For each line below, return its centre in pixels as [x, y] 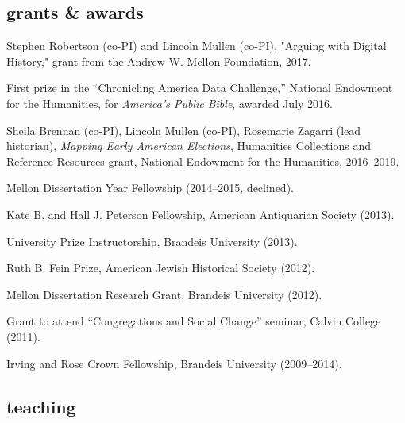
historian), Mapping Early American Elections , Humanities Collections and [189, 146]
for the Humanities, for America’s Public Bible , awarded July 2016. [170, 103]
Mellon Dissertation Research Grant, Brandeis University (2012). [164, 294]
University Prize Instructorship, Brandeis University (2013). [152, 241]
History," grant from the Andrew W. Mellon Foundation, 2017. [159, 61]
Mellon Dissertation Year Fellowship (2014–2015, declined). [150, 188]
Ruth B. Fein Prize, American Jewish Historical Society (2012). [161, 268]
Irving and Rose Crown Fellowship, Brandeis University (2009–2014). [174, 363]
